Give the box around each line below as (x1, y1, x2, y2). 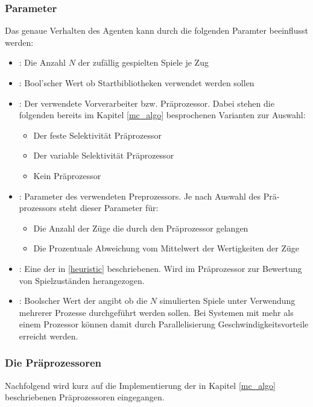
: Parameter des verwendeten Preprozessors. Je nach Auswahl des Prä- (19, 189, 280, 202)
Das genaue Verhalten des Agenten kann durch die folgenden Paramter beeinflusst (5, 24, 308, 37)
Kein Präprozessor (33, 169, 101, 181)
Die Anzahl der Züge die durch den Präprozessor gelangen (33, 221, 248, 234)
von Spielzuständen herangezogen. (19, 274, 145, 286)
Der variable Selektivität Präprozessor (33, 149, 174, 162)
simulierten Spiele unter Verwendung (159, 294, 296, 307)
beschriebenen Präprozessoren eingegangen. (5, 391, 165, 403)
